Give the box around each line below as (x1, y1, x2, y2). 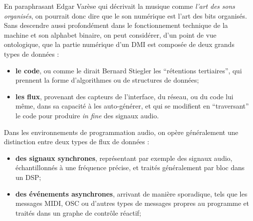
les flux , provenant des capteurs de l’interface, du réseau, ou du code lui (15, 91, 233, 101)
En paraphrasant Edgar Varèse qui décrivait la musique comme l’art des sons (4, 1, 235, 11)
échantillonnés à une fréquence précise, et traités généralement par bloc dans (15, 162, 245, 173)
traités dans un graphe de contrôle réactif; (15, 207, 141, 218)
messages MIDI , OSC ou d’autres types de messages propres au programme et (15, 198, 250, 208)
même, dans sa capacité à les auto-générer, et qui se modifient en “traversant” (15, 101, 249, 111)
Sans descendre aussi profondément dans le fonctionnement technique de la (4, 20, 228, 30)
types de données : (4, 48, 59, 59)
